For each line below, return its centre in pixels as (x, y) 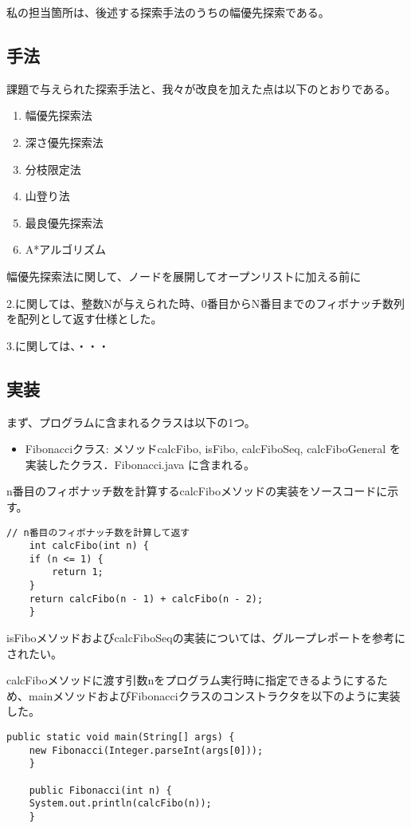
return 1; (78, 572)
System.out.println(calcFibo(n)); (120, 804)
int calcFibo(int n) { (89, 546)
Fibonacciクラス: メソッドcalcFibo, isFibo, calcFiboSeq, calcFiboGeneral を (213, 449)
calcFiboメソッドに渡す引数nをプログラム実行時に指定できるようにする (192, 680)
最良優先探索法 (64, 222)
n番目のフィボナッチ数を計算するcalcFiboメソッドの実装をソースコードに (197, 491)
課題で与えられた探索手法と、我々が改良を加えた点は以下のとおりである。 (202, 88)
